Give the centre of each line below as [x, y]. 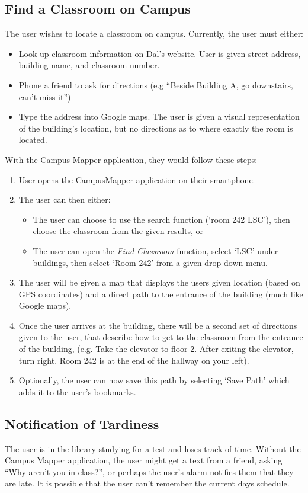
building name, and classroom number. [89, 65]
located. [33, 140]
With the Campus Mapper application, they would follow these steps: [131, 159]
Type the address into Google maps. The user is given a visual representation [159, 116]
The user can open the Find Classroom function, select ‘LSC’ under [155, 250]
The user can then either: [65, 199]
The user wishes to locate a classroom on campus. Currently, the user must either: [154, 33]
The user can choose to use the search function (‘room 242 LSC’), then [161, 219]
